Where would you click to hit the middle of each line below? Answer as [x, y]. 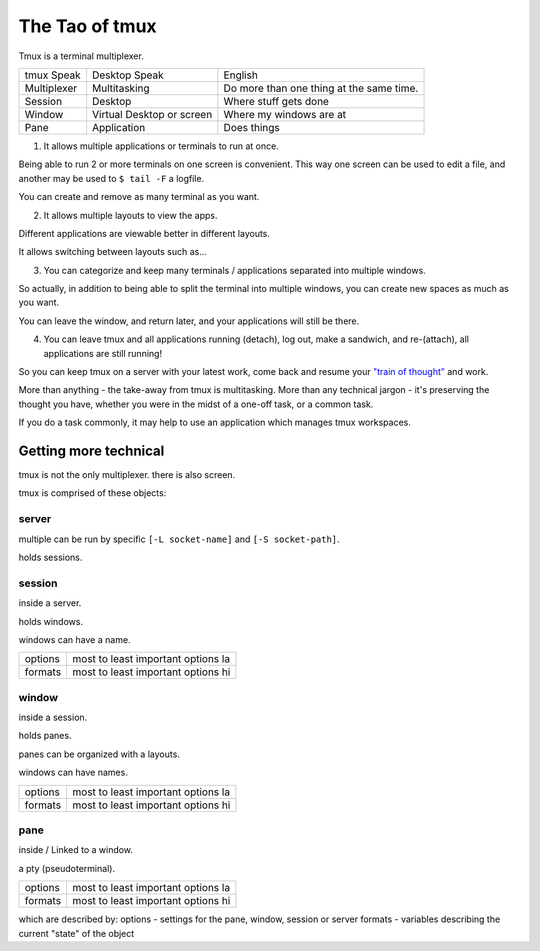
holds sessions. [50, 557]
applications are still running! [103, 353]
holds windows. [51, 621]
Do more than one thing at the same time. [321, 88]
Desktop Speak [127, 75]
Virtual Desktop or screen [152, 114]
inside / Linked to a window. [76, 850]
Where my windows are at [285, 114]
